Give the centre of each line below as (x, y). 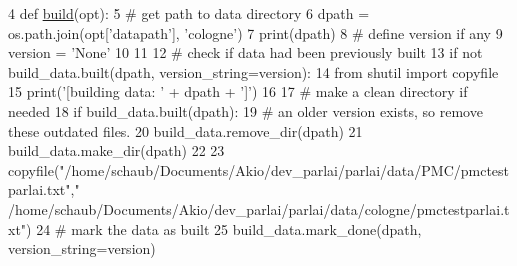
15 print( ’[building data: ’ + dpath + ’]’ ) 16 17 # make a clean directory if (238, 91)
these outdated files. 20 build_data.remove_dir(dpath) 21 (185, 130)
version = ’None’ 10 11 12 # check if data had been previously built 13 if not (245, 52)
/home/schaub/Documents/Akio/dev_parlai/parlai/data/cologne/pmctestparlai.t (259, 208)
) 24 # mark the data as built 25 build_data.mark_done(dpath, (224, 228)
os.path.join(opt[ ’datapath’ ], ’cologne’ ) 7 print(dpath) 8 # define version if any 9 (255, 32)
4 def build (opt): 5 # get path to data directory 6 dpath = (189, 13)
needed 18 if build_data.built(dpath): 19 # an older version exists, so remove (245, 110)
